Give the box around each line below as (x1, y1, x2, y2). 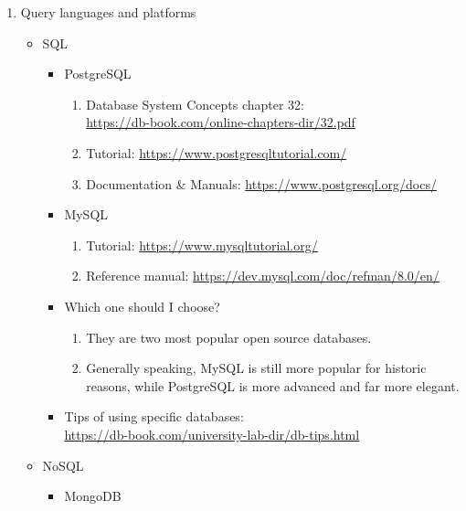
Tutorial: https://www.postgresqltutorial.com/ (86, 143, 347, 162)
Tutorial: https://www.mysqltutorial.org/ (86, 235, 318, 254)
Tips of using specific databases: (64, 407, 244, 426)
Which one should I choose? (64, 296, 220, 315)
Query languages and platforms (20, 3, 196, 21)
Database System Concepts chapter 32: (86, 94, 305, 113)
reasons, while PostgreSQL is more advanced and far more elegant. (86, 376, 460, 395)
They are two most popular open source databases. (86, 327, 372, 346)
